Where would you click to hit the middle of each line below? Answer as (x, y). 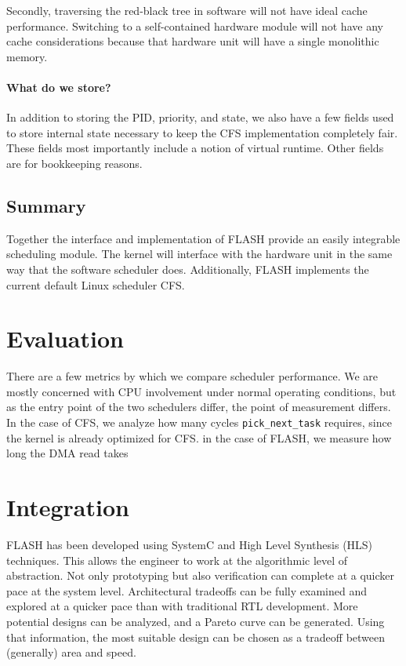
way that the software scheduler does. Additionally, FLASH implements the (188, 269)
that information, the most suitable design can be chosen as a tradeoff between (196, 637)
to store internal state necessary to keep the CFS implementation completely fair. (202, 132)
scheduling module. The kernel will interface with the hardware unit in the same (199, 254)
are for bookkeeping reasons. (74, 163)
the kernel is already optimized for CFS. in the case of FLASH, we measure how (199, 437)
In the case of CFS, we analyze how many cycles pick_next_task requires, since (199, 422)
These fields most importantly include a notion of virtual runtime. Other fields (195, 148)
